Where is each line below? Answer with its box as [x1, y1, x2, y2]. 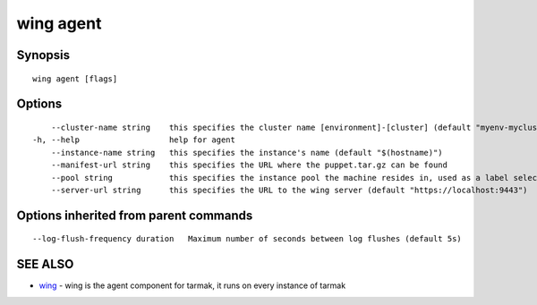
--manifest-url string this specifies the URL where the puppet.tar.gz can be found [50, 160, 447, 170]
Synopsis [16, 47, 71, 63]
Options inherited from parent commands [16, 208, 253, 223]
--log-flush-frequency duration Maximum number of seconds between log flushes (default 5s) [32, 233, 463, 244]
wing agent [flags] [32, 73, 118, 84]
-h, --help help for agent [32, 135, 236, 145]
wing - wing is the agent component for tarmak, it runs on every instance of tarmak [38, 280, 346, 291]
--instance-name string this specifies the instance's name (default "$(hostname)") [50, 148, 443, 157]
